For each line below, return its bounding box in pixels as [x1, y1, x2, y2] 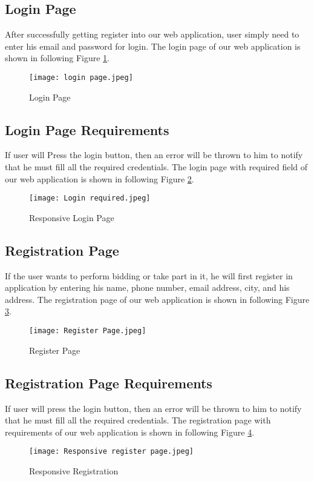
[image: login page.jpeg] [29, 73, 133, 82]
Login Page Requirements [5, 120, 169, 139]
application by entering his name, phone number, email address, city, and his [5, 281, 290, 294]
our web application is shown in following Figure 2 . [5, 172, 194, 185]
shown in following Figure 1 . [5, 51, 110, 64]
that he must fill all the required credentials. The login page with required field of [5, 161, 308, 173]
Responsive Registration [29, 464, 119, 477]
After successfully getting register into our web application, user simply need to [5, 28, 299, 41]
